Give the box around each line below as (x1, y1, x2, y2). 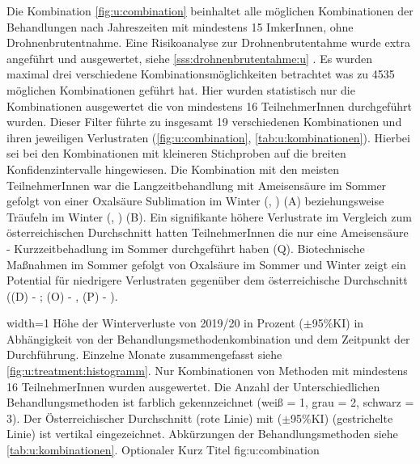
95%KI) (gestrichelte (291, 409, 393, 426)
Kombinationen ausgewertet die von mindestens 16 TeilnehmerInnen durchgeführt (6, 97, 412, 114)
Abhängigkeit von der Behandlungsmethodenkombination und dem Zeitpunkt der (6, 330, 410, 347)
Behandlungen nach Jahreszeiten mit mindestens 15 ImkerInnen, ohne (6, 18, 354, 35)
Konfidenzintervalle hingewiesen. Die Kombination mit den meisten (6, 160, 340, 177)
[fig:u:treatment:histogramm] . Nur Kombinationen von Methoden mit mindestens (6, 362, 408, 379)
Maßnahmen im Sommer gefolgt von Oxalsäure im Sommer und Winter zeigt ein (6, 255, 406, 272)
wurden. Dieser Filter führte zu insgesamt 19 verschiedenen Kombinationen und (6, 113, 402, 130)
